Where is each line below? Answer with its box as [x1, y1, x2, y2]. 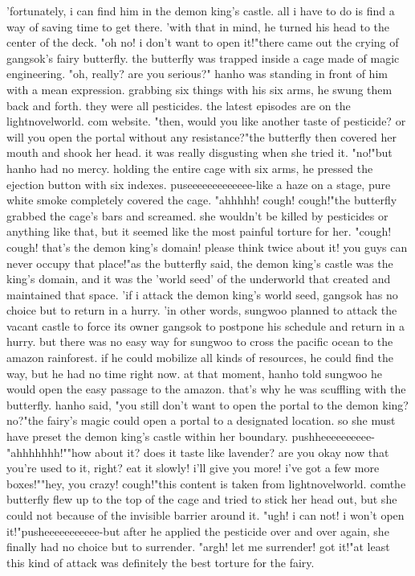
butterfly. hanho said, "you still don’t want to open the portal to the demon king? [6, 396, 409, 413]
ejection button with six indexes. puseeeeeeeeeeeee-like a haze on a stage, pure [6, 175, 391, 192]
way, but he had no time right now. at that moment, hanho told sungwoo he [6, 364, 382, 381]
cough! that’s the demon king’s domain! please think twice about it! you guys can [6, 238, 408, 255]
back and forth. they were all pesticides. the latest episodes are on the [6, 97, 351, 113]
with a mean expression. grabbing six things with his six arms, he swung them [6, 80, 393, 97]
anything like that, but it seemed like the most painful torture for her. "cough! [6, 223, 392, 240]
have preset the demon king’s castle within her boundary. [6, 428, 288, 445]
